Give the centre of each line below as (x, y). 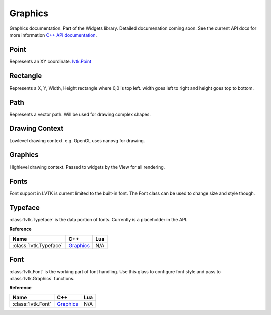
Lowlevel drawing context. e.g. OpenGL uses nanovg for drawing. (77, 140)
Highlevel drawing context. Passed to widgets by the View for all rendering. (87, 167)
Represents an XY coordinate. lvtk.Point (50, 61)
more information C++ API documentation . (53, 35)
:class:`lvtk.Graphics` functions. (42, 278)
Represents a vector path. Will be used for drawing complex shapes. (80, 114)
